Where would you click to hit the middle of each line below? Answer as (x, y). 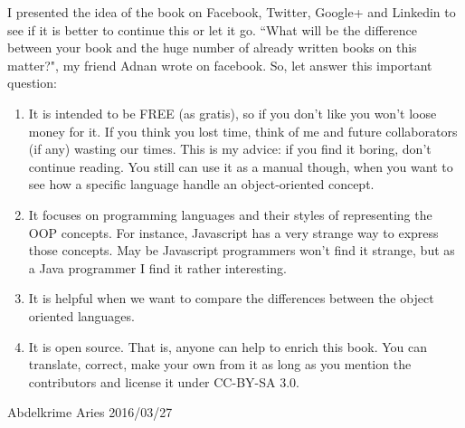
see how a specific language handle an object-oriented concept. (201, 184)
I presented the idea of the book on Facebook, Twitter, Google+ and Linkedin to (232, 12)
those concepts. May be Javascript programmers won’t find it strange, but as (242, 250)
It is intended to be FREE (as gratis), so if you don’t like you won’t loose (232, 113)
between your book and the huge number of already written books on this (212, 48)
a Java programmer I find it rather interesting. (157, 267)
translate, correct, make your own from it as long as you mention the (220, 364)
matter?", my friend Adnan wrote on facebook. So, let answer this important (220, 65)
